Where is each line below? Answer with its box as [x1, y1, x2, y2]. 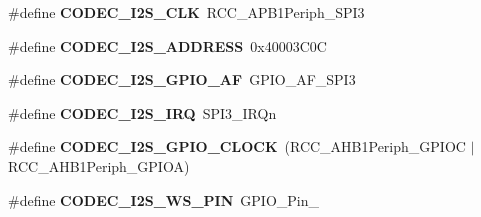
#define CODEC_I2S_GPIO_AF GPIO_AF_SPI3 [8, 69, 356, 90]
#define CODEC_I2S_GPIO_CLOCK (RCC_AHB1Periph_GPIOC [8, 136, 466, 157]
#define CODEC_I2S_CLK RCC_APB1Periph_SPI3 [8, 2, 365, 22]
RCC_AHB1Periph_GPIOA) [8, 155, 190, 176]
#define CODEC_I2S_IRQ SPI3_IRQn [8, 102, 277, 123]
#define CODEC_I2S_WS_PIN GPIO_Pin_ [8, 189, 319, 210]
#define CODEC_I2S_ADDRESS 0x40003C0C [8, 35, 327, 56]
